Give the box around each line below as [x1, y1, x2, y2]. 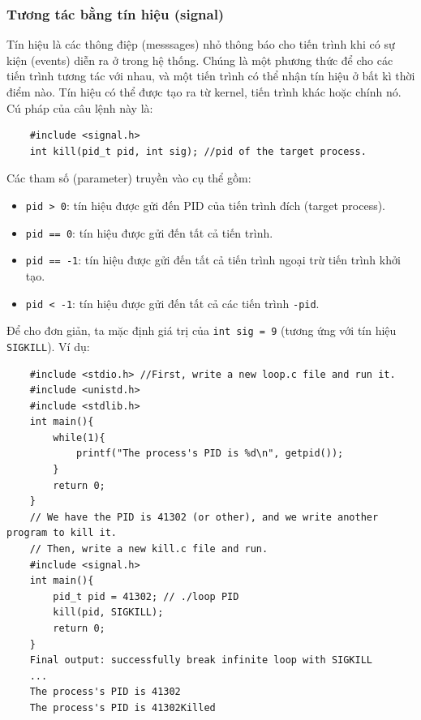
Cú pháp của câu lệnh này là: [6, 99, 153, 116]
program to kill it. [6, 527, 118, 539]
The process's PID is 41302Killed [29, 701, 216, 714]
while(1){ [53, 431, 105, 444]
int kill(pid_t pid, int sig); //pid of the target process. [29, 145, 367, 157]
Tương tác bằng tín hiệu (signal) [6, 3, 225, 24]
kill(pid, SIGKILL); [53, 606, 164, 619]
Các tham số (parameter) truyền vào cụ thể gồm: [6, 169, 251, 186]
